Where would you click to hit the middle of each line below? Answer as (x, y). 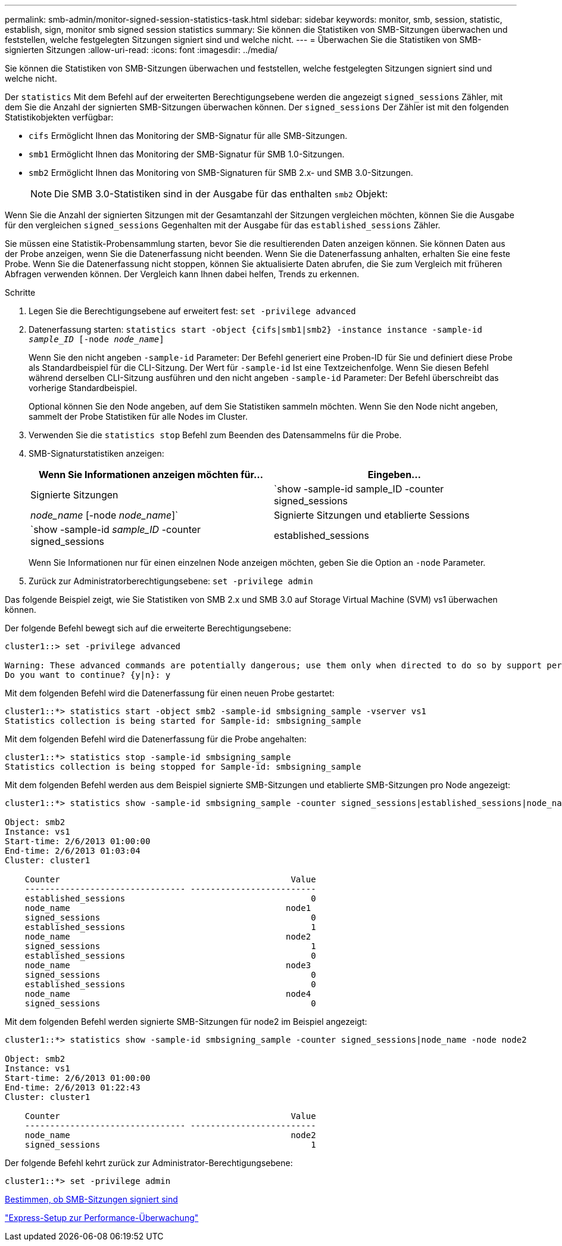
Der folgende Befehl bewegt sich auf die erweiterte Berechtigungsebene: (148, 628)
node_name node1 (168, 908)
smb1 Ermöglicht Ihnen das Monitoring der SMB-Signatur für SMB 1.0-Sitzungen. (187, 154)
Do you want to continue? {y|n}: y (88, 675)
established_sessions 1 (170, 927)
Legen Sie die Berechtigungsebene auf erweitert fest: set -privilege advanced (192, 311)
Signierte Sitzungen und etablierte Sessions (372, 515)
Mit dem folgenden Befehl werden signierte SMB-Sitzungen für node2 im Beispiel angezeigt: (186, 1022)
